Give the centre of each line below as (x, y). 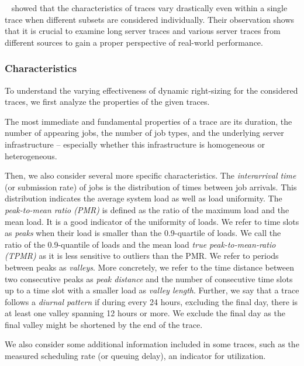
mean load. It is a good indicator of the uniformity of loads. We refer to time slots (152, 221)
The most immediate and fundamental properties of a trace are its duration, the (148, 121)
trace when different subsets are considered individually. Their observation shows (150, 19)
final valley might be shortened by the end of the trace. (104, 324)
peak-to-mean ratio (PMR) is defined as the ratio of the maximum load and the (147, 209)
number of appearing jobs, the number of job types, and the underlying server (144, 133)
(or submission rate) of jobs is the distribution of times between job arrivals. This (151, 187)
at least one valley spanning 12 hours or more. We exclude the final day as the (145, 313)
